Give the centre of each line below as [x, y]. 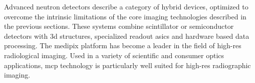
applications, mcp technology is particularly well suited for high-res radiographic [127, 65]
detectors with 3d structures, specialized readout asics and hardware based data [127, 36]
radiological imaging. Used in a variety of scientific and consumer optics [114, 55]
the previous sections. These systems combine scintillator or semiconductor [119, 26]
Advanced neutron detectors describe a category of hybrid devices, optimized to [126, 6]
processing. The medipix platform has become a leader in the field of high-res [123, 45]
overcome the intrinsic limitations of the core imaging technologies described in [125, 16]
